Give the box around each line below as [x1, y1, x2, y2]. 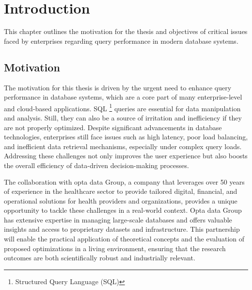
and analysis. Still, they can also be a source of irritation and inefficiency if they [4, 112, 242, 122]
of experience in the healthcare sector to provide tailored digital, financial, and [4, 186, 237, 196]
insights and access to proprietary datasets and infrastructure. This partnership [4, 224, 240, 234]
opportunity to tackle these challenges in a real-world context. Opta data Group [4, 205, 242, 215]
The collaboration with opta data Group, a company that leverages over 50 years [4, 176, 245, 187]
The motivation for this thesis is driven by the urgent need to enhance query [4, 82, 232, 92]
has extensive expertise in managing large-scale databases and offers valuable [4, 214, 232, 224]
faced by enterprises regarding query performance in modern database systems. [4, 35, 238, 46]
